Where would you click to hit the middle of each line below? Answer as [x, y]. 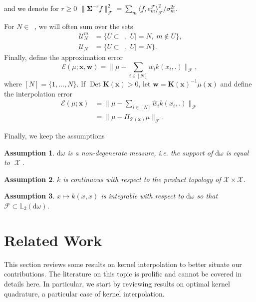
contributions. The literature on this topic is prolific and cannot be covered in [123, 274]
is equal [237, 152]
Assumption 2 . [29, 179]
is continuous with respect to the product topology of [142, 179]
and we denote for [31, 8]
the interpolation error [38, 93]
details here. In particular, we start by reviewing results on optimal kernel [117, 283]
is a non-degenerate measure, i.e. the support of [140, 152]
